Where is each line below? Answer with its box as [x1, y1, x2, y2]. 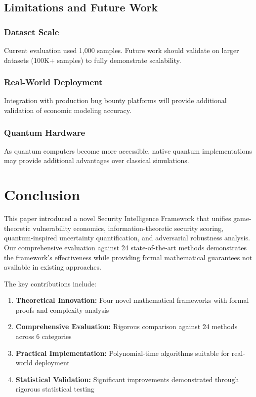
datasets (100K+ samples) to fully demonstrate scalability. [4, 55, 181, 65]
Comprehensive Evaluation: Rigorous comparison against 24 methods [15, 321, 238, 332]
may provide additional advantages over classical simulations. [4, 155, 189, 166]
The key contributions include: [4, 278, 96, 288]
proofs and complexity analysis [15, 304, 109, 315]
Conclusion [4, 184, 81, 205]
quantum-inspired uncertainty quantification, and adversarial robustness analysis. [4, 232, 250, 243]
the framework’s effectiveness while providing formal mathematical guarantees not [4, 252, 253, 262]
